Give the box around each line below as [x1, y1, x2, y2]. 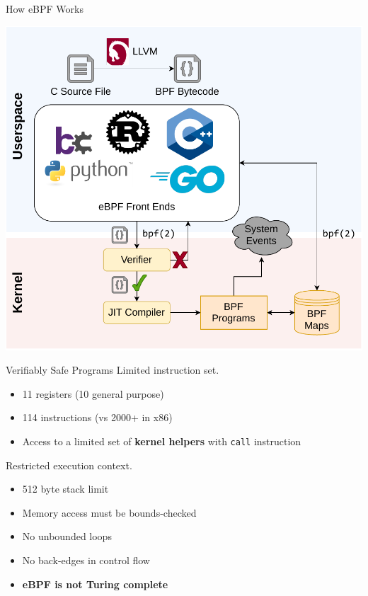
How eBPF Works [6, 1, 84, 16]
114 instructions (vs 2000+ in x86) [22, 410, 173, 425]
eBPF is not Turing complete [22, 576, 168, 591]
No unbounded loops [22, 529, 112, 544]
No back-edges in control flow [22, 552, 150, 567]
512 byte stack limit [22, 481, 109, 496]
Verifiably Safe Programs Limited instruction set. [6, 362, 219, 377]
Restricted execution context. [6, 457, 132, 472]
